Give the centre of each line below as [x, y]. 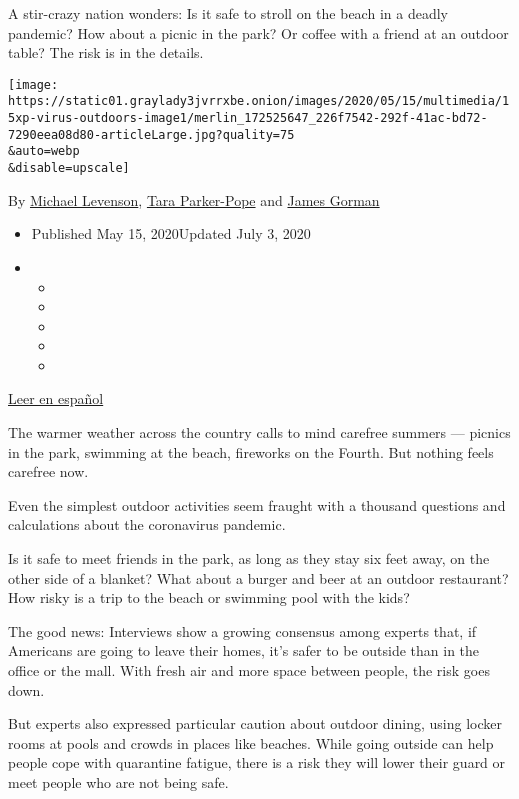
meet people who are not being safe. [118, 781]
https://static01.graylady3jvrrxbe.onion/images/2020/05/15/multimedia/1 [259, 101]
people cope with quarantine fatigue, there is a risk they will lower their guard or [257, 762]
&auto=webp [44, 151]
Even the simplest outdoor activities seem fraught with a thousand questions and [257, 504]
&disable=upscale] [69, 168]
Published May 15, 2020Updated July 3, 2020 [171, 233]
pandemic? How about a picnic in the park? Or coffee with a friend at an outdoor [258, 32]
